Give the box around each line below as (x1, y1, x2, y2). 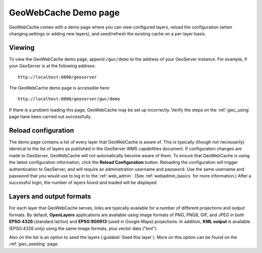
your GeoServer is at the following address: (9, 63, 96, 69)
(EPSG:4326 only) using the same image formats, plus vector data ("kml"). (9, 225, 158, 231)
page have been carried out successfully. (9, 114, 92, 119)
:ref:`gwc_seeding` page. (9, 241, 59, 247)
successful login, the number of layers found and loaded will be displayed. (9, 179, 158, 186)
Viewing (9, 44, 35, 52)
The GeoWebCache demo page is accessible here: (9, 85, 111, 91)
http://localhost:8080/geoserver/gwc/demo (17, 96, 120, 102)
